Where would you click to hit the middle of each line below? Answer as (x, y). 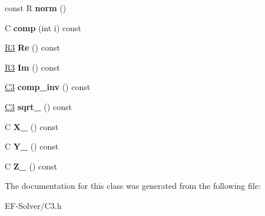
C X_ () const (32, 126)
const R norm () (36, 8)
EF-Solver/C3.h (33, 205)
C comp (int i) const (43, 27)
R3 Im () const (32, 67)
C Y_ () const (32, 146)
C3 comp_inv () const (48, 87)
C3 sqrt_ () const (38, 106)
